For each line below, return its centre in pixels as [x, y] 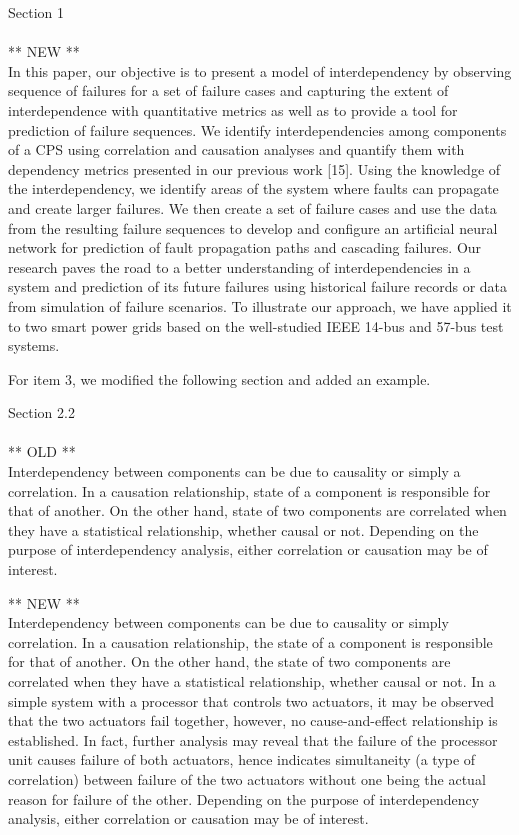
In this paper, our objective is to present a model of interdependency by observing [260, 70]
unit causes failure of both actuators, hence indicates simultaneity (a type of [242, 759]
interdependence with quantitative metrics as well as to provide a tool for [233, 109]
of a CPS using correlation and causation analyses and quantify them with [236, 149]
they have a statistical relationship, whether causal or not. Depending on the [243, 529]
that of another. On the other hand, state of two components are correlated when [257, 510]
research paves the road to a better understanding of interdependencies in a [239, 266]
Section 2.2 [41, 412]
